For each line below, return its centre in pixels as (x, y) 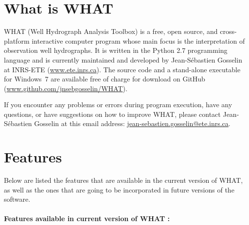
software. (17, 199)
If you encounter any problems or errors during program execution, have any (118, 104)
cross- (228, 31)
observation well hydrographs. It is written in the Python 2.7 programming (116, 50)
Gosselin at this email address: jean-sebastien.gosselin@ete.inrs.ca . (132, 123)
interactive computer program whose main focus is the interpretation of (138, 40)
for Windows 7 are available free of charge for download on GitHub (105, 79)
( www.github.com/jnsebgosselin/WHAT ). (66, 88)
